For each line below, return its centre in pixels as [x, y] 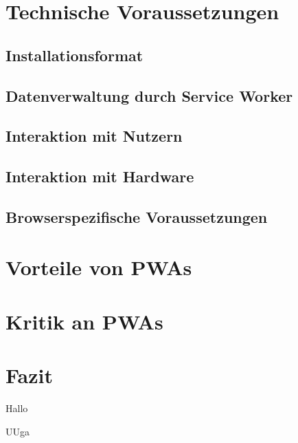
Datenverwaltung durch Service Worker [149, 95]
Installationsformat [74, 55]
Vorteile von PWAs [99, 267]
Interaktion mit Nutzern [94, 136]
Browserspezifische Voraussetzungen [137, 216]
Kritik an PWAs [84, 321]
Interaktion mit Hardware [100, 176]
